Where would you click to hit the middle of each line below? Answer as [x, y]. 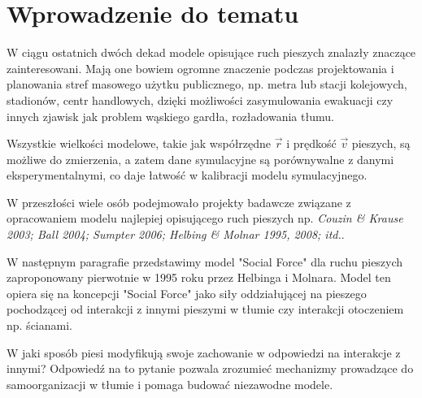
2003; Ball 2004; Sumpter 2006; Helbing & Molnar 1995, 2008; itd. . [176, 234]
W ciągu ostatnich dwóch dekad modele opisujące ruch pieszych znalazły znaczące [211, 52]
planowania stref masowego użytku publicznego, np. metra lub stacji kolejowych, [207, 84]
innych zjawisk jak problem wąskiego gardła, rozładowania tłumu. [170, 116]
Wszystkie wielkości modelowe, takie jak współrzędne [139, 143]
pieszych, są [381, 143]
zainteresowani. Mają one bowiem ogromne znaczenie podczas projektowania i [200, 68]
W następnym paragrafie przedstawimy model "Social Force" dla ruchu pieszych [205, 261]
